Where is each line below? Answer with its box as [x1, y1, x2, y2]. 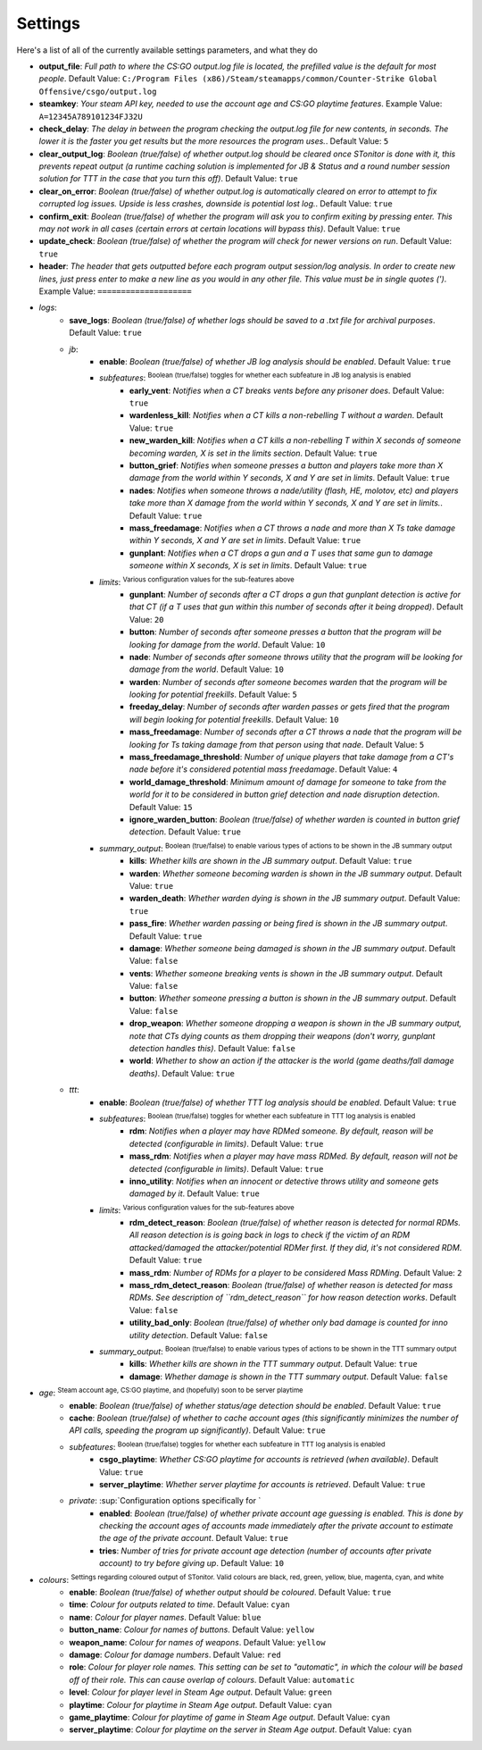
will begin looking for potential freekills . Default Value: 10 [129, 714, 339, 724]
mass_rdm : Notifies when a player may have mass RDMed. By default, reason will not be [129, 1151, 459, 1161]
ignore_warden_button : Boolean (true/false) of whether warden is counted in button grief [129, 814, 460, 825]
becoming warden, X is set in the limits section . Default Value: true [129, 448, 378, 458]
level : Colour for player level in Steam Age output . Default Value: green [69, 1687, 332, 1697]
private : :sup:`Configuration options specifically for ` [69, 1495, 262, 1506]
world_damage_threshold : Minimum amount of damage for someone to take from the [129, 776, 447, 787]
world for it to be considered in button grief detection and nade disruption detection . [129, 789, 440, 800]
